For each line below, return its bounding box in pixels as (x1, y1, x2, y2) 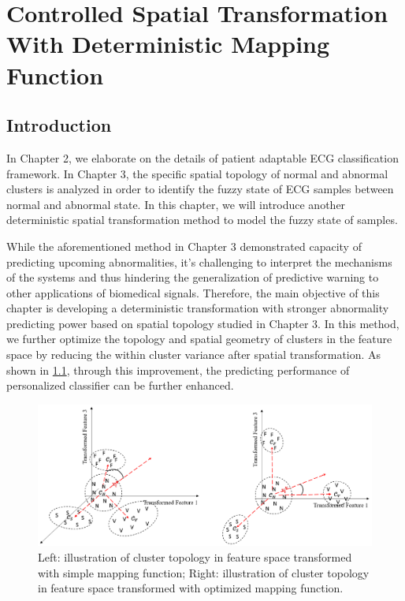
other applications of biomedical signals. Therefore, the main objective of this (6, 284, 380, 300)
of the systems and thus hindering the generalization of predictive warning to (6, 269, 379, 286)
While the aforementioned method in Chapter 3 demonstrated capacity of (6, 237, 362, 254)
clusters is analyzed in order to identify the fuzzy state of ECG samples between (6, 181, 394, 197)
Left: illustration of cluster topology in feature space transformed (38, 548, 352, 565)
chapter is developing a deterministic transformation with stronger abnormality (6, 300, 389, 316)
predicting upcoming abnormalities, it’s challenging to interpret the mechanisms (6, 253, 392, 270)
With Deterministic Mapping (6, 28, 330, 60)
